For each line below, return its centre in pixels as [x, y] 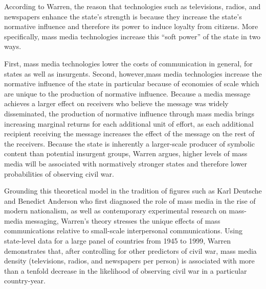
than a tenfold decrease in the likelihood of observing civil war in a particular [126, 270]
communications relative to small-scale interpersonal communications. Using [124, 231]
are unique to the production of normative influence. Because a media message [127, 93]
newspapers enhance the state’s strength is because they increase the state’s [123, 16]
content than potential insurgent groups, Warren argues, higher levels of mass [126, 153]
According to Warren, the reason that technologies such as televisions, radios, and [132, 6]
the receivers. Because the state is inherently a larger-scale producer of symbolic [130, 143]
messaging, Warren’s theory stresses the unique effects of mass [123, 220]
